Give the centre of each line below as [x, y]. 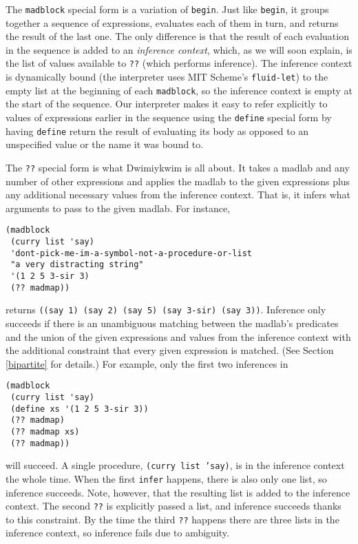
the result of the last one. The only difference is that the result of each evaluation [177, 36]
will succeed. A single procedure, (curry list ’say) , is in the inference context [175, 465]
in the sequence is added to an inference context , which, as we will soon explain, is [179, 49]
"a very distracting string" [77, 265]
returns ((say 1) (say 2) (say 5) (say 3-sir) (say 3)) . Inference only [166, 310]
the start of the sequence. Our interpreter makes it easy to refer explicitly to [167, 104]
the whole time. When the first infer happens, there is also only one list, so [166, 478]
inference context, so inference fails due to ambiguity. [117, 533]
